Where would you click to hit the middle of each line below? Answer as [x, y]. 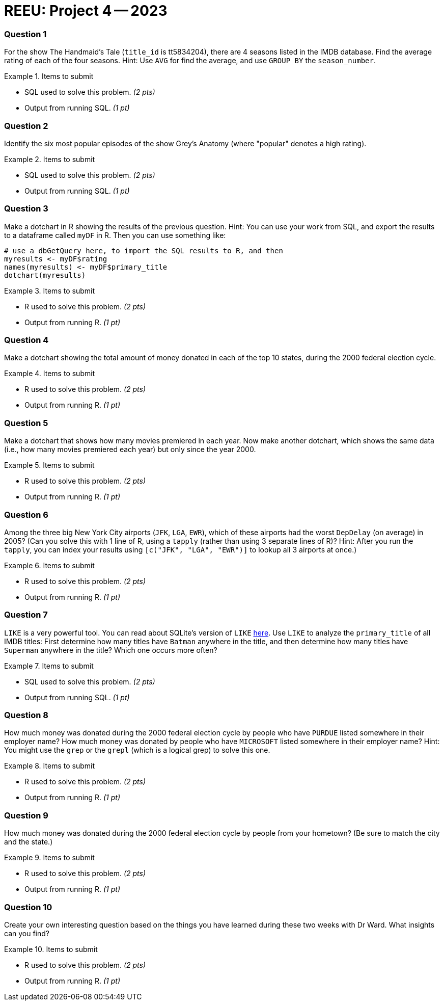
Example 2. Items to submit [50, 159]
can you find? [27, 933]
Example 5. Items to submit [49, 465]
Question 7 [26, 615]
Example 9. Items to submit [49, 858]
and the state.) [29, 842]
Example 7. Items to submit [49, 666]
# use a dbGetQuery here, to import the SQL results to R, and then [144, 250]
